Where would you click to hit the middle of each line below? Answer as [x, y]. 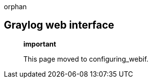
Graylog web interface [59, 25]
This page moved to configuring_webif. [86, 59]
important [40, 44]
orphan [15, 7]
